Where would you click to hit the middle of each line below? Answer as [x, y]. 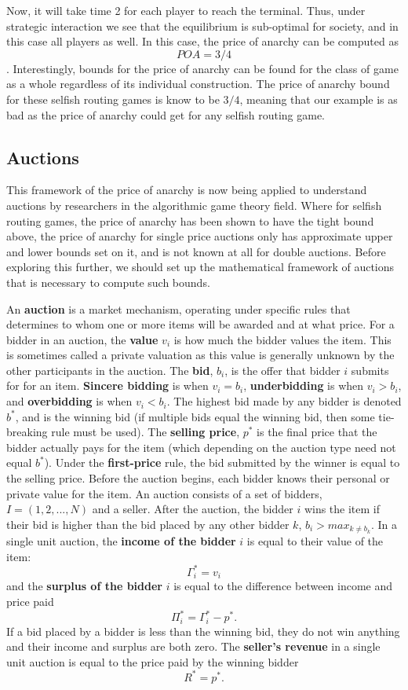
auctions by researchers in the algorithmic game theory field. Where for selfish [194, 205]
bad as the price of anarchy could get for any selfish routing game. [166, 114]
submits [370, 370]
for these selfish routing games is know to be [113, 99]
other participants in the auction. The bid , [110, 370]
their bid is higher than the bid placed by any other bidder [148, 524]
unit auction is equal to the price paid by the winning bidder [153, 661]
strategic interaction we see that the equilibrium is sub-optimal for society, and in [202, 26]
